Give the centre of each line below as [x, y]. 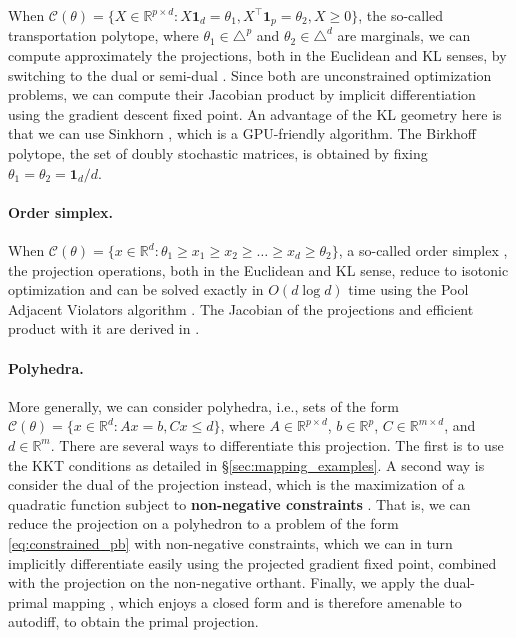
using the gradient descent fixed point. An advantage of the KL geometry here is [255, 113]
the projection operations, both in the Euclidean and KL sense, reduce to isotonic [258, 269]
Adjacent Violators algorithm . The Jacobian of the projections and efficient [241, 308]
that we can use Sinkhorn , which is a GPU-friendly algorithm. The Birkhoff [242, 133]
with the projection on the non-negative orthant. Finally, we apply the [224, 582]
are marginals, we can [404, 35]
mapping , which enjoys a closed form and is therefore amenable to [257, 601]
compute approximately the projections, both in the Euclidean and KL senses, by [257, 55]
